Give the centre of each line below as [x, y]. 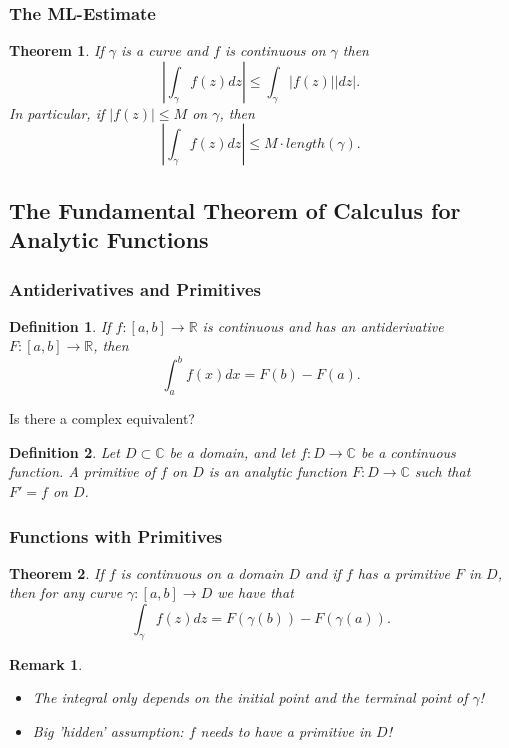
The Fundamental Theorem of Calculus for [235, 209]
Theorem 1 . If [56, 50]
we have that [255, 592]
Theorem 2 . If [56, 572]
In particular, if [57, 112]
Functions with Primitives [116, 535]
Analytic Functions [109, 239]
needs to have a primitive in [286, 731]
